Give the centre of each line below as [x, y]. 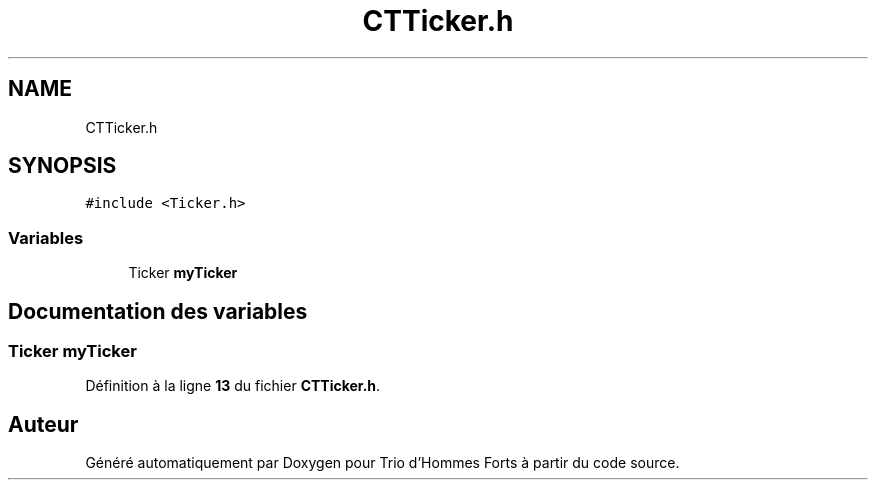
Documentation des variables [158, 311]
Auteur [43, 424]
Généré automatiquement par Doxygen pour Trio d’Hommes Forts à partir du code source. [382, 463]
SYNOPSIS [62, 166]
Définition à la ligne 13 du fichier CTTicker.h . [233, 386]
